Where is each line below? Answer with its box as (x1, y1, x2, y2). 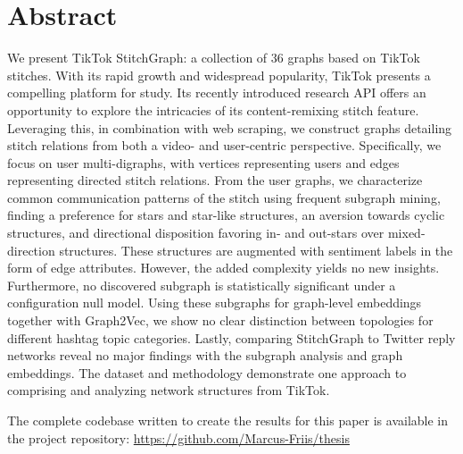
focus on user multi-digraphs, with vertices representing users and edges (7, 153, 400, 172)
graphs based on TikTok (287, 48, 420, 67)
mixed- (387, 223, 426, 242)
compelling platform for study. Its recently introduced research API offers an (7, 83, 426, 102)
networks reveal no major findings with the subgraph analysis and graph (7, 346, 403, 365)
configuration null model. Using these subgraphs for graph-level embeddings (7, 293, 422, 312)
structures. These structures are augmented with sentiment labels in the (59, 240, 453, 259)
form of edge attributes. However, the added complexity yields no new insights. (7, 258, 440, 277)
